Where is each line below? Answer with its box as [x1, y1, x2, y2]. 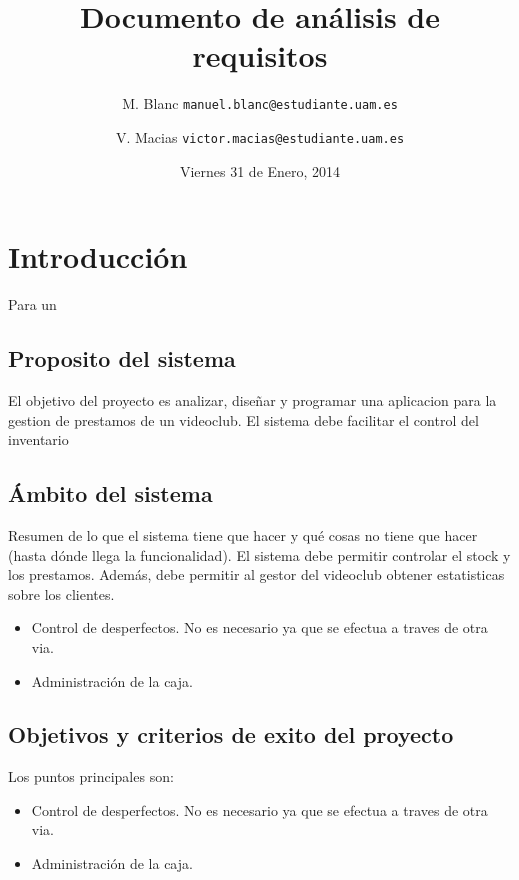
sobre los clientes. [8, 583, 115, 604]
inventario [8, 429, 69, 450]
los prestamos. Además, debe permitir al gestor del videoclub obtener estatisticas [8, 564, 505, 585]
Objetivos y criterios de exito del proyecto [8, 719, 454, 750]
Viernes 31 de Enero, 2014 [179, 160, 341, 181]
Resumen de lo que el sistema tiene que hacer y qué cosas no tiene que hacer [8, 524, 478, 545]
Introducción [8, 236, 188, 277]
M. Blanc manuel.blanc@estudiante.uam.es [122, 93, 398, 114]
